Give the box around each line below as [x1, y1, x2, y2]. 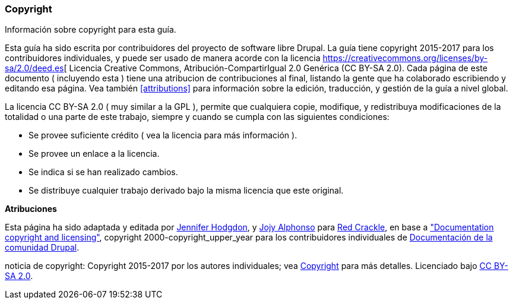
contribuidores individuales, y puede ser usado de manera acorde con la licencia [5, 53, 321, 64]
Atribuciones [5, 204, 57, 214]
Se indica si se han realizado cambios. [28, 167, 178, 178]
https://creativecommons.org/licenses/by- [322, 53, 488, 64]
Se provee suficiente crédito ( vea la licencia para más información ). [28, 130, 297, 141]
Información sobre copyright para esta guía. [5, 24, 176, 35]
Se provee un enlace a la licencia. [28, 148, 160, 159]
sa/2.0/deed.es [5, 63, 64, 74]
